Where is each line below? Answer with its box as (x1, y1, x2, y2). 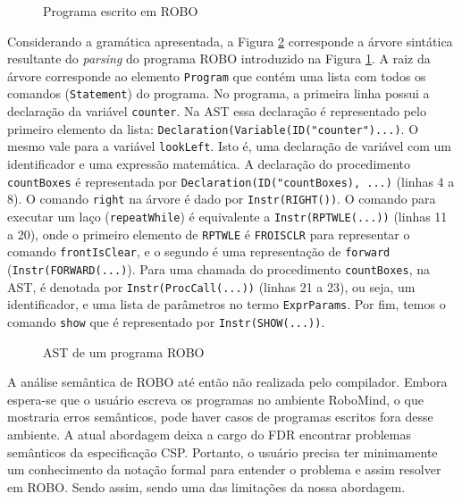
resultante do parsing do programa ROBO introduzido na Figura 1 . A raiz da (7, 49, 431, 68)
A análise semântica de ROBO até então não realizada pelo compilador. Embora (7, 372, 448, 391)
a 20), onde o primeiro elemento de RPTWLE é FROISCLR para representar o (7, 224, 410, 243)
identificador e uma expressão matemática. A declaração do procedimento (7, 155, 410, 173)
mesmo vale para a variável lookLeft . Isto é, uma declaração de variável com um (7, 137, 451, 155)
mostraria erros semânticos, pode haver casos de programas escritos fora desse (7, 407, 433, 426)
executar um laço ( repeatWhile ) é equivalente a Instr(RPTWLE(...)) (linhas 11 (7, 206, 448, 225)
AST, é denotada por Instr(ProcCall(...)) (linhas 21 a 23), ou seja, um (7, 277, 416, 296)
